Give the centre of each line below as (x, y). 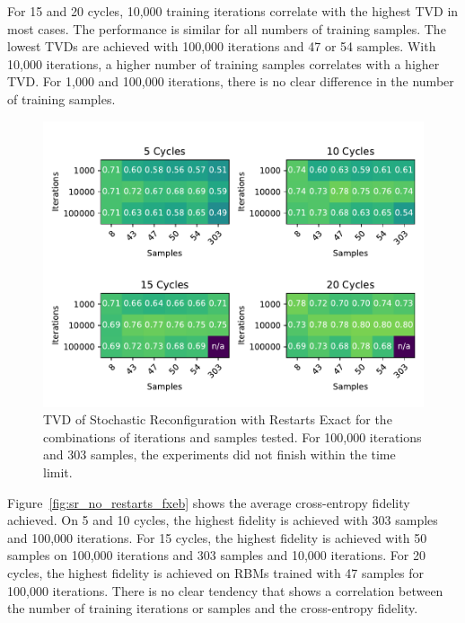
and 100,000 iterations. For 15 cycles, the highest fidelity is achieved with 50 (217, 537)
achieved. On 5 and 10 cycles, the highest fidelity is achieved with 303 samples (223, 520)
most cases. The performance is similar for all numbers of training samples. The (227, 28)
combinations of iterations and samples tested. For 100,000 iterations (232, 436)
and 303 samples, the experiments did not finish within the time (219, 454)
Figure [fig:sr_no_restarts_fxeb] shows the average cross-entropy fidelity (209, 502)
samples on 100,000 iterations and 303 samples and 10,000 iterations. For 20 (216, 555)
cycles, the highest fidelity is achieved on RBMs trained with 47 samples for (216, 572)
